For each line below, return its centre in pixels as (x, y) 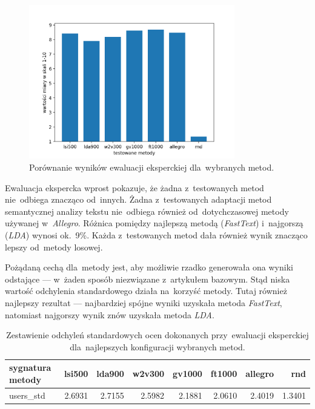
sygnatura (30, 368)
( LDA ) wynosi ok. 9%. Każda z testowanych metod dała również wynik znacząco (156, 234)
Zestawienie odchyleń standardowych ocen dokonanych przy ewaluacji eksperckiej (157, 335)
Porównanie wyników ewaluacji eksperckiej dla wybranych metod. (152, 167)
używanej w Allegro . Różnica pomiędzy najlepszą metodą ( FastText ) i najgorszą (154, 223)
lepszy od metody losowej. (54, 247)
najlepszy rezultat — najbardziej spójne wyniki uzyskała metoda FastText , (144, 302)
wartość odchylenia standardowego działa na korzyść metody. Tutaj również (146, 291)
